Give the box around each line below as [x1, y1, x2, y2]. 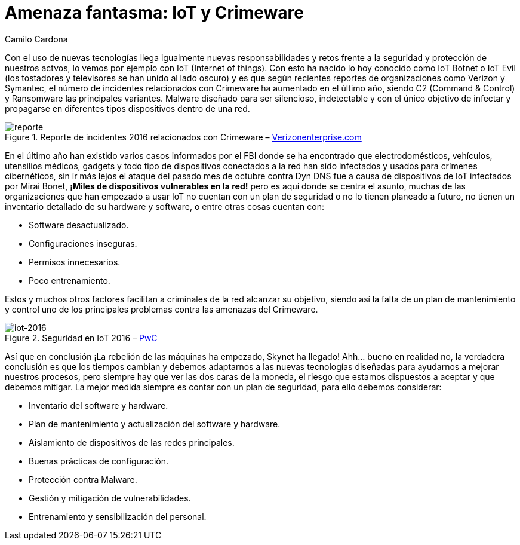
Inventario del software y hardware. [29, 400, 168, 411]
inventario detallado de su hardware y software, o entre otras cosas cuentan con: [5, 201, 324, 212]
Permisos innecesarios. [29, 256, 121, 267]
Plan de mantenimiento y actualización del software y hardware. [29, 418, 281, 429]
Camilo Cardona [5, 33, 68, 44]
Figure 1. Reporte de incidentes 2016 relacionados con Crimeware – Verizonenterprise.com [5, 131, 362, 142]
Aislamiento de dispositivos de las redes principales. [29, 437, 235, 448]
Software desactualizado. [29, 219, 129, 230]
